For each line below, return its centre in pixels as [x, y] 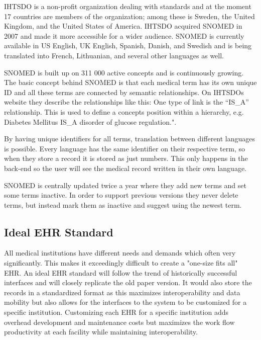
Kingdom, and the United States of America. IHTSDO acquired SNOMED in [123, 26]
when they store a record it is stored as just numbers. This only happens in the [126, 158]
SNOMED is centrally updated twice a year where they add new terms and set [125, 185]
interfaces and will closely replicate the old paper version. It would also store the [128, 282]
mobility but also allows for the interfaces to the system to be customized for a [125, 302]
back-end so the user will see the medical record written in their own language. [125, 168]
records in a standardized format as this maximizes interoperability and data [122, 292]
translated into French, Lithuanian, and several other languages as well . [114, 55]
